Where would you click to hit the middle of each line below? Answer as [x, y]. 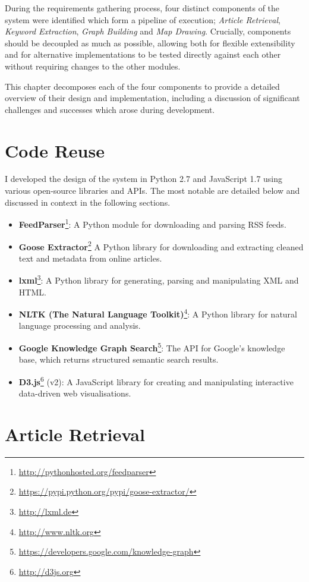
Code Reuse [55, 150]
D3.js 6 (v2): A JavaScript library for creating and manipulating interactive [156, 380]
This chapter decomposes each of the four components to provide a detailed [142, 86]
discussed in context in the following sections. [88, 202]
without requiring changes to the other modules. [93, 66]
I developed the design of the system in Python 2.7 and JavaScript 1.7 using [144, 179]
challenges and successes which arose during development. [110, 109]
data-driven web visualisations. [75, 393]
